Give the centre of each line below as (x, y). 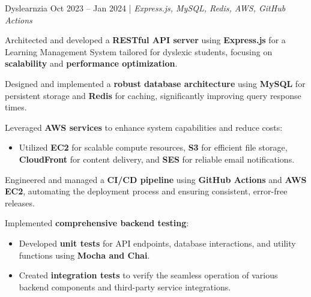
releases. (20, 202)
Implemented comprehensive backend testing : (97, 223)
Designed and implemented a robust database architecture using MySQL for (155, 83)
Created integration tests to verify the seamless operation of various (148, 275)
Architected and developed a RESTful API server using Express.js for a (145, 40)
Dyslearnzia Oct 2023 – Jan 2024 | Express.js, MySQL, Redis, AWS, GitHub (145, 8)
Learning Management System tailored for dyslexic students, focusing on (139, 51)
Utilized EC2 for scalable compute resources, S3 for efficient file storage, (153, 147)
